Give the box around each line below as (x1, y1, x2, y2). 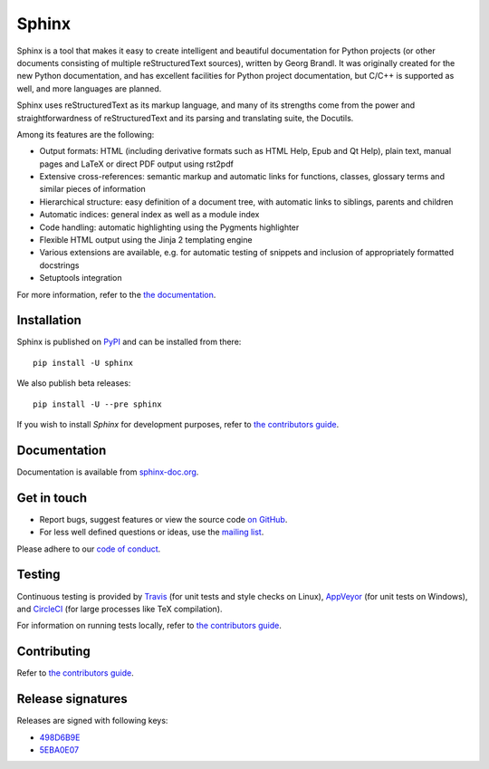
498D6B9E (39, 732, 81, 743)
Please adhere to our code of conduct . (16, 543, 161, 554)
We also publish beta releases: (16, 378, 131, 389)
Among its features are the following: (16, 129, 155, 139)
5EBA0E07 (39, 744, 80, 755)
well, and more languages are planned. (16, 82, 162, 94)
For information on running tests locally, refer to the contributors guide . (16, 620, 283, 631)
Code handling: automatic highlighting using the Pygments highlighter (39, 222, 300, 233)
